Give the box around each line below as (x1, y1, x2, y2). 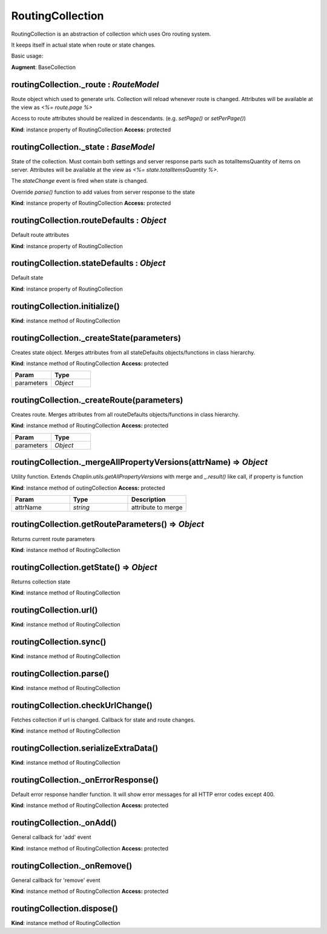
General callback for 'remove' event (11, 876, 101, 884)
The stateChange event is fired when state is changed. (11, 177, 148, 185)
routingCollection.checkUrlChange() (11, 700, 153, 711)
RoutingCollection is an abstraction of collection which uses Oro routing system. (11, 30, 211, 38)
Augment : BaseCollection (11, 64, 76, 71)
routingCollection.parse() (11, 668, 110, 679)
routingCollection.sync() (11, 636, 107, 647)
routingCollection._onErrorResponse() (11, 775, 159, 785)
